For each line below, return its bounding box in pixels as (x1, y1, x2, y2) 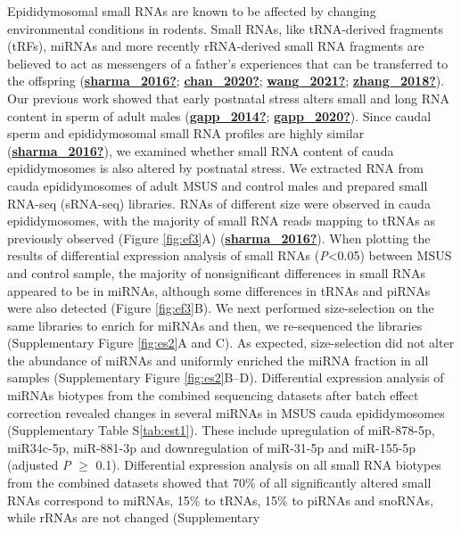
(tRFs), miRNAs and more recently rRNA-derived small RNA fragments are (7, 37, 424, 55)
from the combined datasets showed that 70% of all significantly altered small (7, 473, 432, 492)
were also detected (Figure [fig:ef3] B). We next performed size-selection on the (7, 299, 434, 317)
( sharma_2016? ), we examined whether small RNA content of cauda (7, 141, 394, 160)
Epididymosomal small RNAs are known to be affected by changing (7, 2, 376, 20)
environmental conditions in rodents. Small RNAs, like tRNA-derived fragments (7, 19, 443, 37)
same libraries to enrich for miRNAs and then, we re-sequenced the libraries (7, 316, 423, 334)
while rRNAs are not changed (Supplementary (7, 508, 260, 527)
